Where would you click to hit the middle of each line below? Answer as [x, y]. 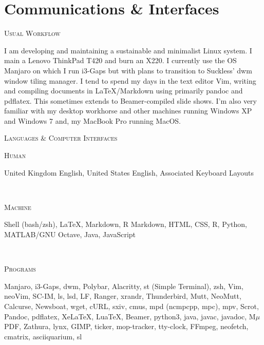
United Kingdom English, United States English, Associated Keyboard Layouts [129, 172]
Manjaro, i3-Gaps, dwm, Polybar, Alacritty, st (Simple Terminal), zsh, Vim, [124, 286]
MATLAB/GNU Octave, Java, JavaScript [70, 234]
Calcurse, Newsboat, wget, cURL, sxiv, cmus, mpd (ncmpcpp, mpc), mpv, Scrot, [131, 306]
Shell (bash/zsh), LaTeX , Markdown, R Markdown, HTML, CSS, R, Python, [126, 224]
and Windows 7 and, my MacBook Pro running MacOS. [92, 120]
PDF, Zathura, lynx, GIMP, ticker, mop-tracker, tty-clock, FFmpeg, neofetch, [126, 326]
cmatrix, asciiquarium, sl [43, 336]
